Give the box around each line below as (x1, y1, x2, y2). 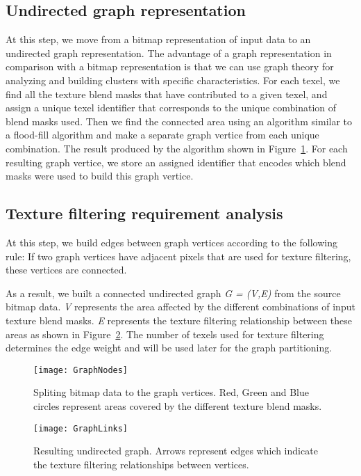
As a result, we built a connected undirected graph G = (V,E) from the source (6, 285, 341, 300)
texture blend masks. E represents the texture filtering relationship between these (6, 312, 353, 327)
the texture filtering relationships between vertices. (33, 457, 249, 471)
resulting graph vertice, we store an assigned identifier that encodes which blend (6, 154, 346, 169)
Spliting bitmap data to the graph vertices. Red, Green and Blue (33, 385, 309, 399)
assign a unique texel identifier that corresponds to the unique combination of (6, 100, 337, 115)
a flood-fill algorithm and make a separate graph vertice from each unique (6, 127, 319, 142)
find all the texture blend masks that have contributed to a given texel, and (6, 86, 328, 101)
